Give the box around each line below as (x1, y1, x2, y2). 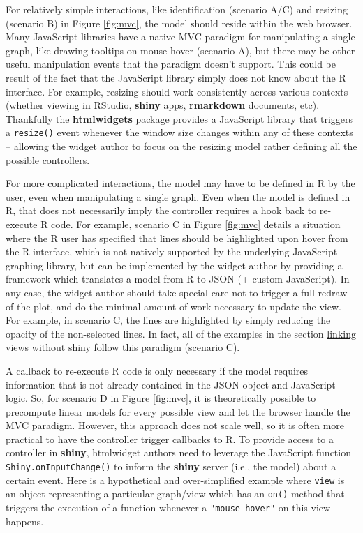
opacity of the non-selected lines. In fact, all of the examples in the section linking (6, 326, 356, 340)
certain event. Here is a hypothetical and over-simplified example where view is (6, 472, 345, 487)
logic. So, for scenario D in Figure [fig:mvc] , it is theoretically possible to (6, 391, 316, 405)
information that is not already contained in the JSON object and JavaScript (6, 377, 336, 391)
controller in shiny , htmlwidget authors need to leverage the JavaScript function (6, 445, 351, 460)
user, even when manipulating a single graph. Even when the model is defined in (6, 189, 350, 204)
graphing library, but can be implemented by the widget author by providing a (6, 257, 343, 272)
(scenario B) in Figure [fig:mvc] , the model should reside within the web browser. (6, 15, 353, 30)
